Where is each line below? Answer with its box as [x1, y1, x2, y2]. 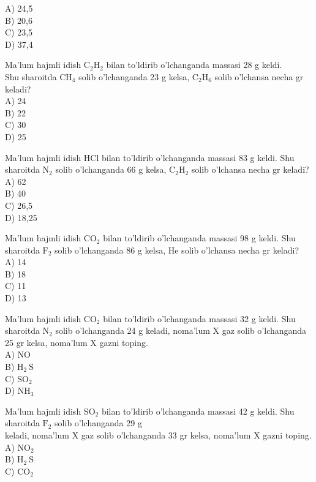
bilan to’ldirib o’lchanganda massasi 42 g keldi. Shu [101, 404, 295, 417]
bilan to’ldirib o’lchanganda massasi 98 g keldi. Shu [103, 232, 296, 244]
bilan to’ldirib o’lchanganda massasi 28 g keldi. [106, 58, 282, 71]
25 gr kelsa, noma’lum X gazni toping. [5, 336, 148, 348]
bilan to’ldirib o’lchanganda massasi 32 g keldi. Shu [103, 312, 296, 325]
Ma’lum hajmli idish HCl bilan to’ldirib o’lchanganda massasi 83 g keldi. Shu [5, 151, 295, 164]
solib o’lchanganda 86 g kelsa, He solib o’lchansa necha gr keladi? [55, 243, 299, 256]
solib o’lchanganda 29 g [55, 416, 142, 429]
